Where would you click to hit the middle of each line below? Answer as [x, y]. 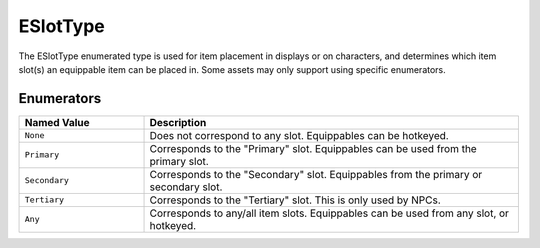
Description [178, 122]
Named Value [57, 122]
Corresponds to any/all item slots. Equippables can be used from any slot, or [329, 213]
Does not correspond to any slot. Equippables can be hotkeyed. [299, 135]
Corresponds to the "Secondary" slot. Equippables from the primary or [316, 174]
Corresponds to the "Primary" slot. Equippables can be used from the [313, 148]
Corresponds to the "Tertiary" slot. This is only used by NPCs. [295, 200]
